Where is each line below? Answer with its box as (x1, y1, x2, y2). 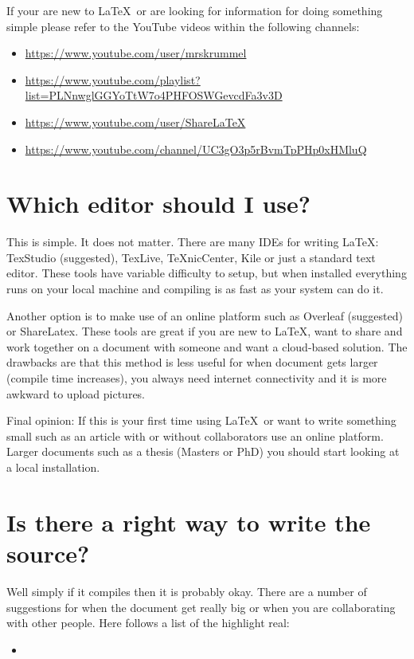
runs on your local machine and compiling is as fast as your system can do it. (6, 280, 384, 297)
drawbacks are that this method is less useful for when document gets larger (6, 354, 378, 371)
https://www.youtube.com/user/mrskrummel (25, 45, 247, 61)
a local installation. (6, 459, 100, 475)
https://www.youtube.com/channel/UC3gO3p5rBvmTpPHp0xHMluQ (25, 140, 367, 157)
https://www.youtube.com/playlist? (25, 71, 201, 88)
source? (6, 536, 90, 569)
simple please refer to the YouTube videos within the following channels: (6, 18, 360, 34)
